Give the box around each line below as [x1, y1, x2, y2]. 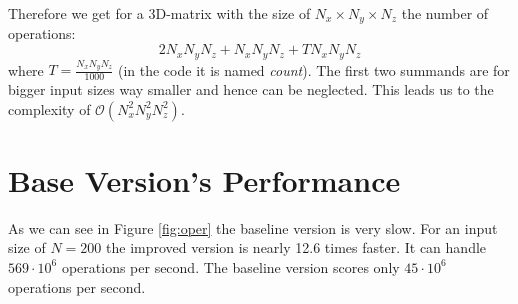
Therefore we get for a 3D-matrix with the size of [8, 3, 311, 23]
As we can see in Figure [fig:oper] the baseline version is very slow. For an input [8, 217, 498, 238]
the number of [401, 3, 489, 23]
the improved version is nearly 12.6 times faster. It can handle [106, 237, 487, 258]
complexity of [8, 98, 91, 119]
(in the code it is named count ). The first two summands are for [117, 59, 510, 80]
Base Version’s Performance [8, 159, 401, 200]
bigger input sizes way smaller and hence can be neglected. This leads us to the [8, 79, 494, 100]
